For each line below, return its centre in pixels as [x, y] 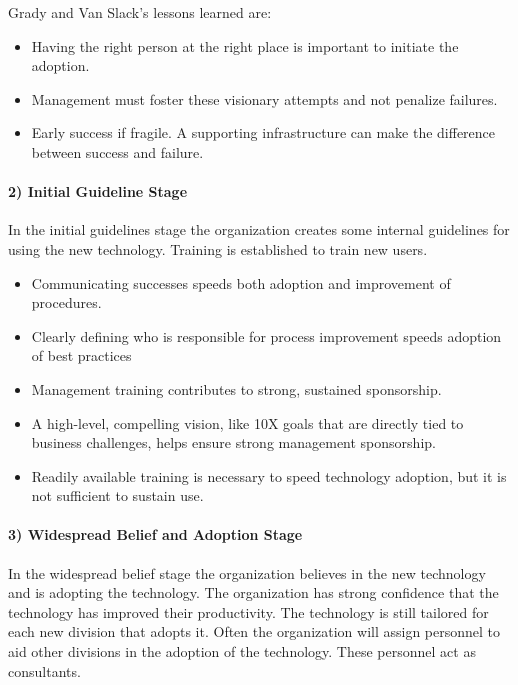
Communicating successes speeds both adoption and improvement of [241, 282]
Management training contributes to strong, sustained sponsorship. [236, 388]
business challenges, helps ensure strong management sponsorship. [233, 442]
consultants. [44, 670]
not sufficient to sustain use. [117, 495]
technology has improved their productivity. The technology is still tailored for [248, 611]
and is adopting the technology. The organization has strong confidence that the [253, 592]
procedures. [66, 302]
